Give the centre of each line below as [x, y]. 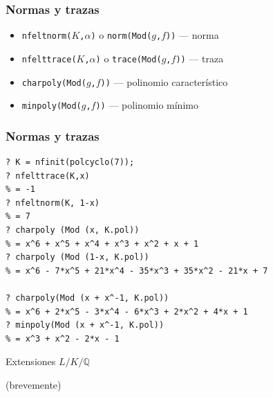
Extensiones [31, 361]
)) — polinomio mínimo [147, 105]
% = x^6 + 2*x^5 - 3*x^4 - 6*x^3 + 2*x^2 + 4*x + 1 [127, 311]
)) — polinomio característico [164, 81]
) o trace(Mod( [129, 58]
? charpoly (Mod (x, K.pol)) [73, 230]
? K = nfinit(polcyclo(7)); [70, 162]
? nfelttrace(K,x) [48, 176]
